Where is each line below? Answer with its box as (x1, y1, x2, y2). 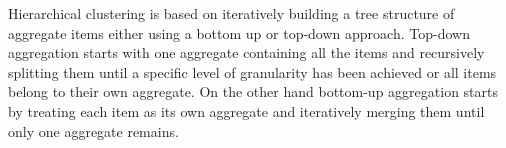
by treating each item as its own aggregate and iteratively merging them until (8, 100, 485, 121)
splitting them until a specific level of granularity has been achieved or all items (8, 61, 497, 82)
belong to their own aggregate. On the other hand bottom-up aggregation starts (8, 81, 498, 102)
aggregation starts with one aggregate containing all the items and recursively (8, 42, 485, 63)
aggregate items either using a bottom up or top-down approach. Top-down (8, 22, 470, 43)
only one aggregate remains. (8, 120, 179, 141)
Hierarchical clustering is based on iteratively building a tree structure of (8, 3, 455, 23)
